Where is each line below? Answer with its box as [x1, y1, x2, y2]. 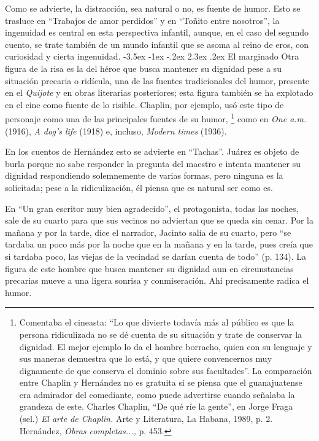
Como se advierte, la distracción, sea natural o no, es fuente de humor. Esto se [5, 2, 301, 14]
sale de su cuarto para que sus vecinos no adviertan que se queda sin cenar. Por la [5, 214, 313, 227]
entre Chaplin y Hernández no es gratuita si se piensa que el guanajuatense [19, 376, 302, 389]
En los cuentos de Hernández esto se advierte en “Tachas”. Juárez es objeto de [5, 145, 299, 158]
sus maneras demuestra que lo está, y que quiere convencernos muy [19, 352, 272, 365]
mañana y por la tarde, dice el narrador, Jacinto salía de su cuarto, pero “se [5, 225, 291, 238]
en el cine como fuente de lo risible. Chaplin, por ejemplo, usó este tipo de [5, 98, 284, 111]
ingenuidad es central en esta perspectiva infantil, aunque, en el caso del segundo [5, 26, 309, 39]
